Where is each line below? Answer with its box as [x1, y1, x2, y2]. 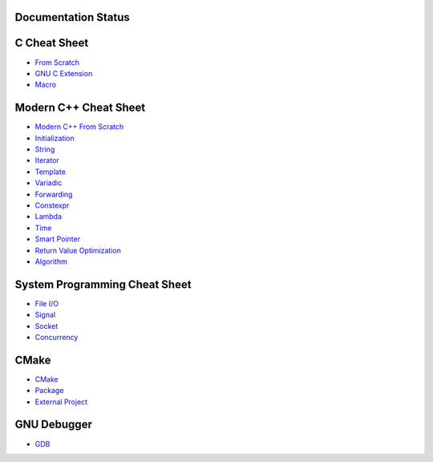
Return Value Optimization [34, 245, 122, 255]
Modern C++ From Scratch [34, 122, 124, 132]
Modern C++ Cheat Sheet [14, 101, 146, 115]
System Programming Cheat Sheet [14, 278, 192, 291]
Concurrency [34, 332, 79, 342]
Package [34, 386, 64, 395]
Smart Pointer [34, 234, 80, 244]
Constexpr [34, 201, 70, 210]
